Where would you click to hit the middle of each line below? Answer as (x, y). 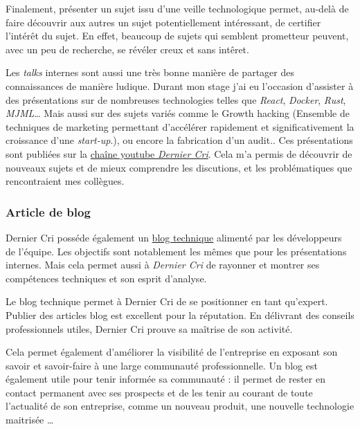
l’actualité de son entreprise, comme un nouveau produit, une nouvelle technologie (180, 406)
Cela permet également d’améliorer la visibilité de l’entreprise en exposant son (172, 352)
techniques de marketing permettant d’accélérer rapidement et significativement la (180, 126)
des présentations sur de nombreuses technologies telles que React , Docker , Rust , (176, 99)
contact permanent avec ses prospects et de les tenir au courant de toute (159, 392)
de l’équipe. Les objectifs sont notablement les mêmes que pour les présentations (176, 251)
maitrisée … (30, 420)
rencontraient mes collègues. (65, 181)
